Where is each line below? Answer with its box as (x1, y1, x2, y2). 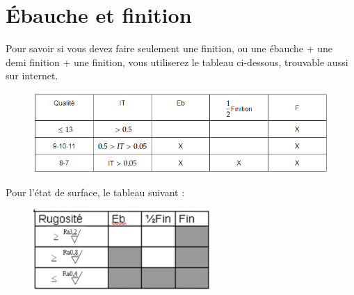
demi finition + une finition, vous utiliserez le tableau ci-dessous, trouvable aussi (6, 54, 348, 69)
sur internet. (6, 68, 58, 83)
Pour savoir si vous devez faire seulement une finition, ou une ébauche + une (6, 41, 332, 56)
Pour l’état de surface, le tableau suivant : (6, 185, 185, 200)
